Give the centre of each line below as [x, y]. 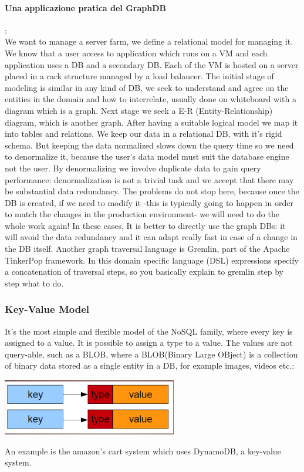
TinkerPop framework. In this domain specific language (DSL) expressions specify [152, 260]
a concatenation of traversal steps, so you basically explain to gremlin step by [144, 272]
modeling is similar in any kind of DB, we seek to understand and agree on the [147, 87]
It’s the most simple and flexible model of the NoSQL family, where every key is [149, 331]
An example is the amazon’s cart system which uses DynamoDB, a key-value [143, 451]
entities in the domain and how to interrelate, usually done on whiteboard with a [151, 99]
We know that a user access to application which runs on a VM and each [136, 53]
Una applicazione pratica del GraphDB [85, 7]
